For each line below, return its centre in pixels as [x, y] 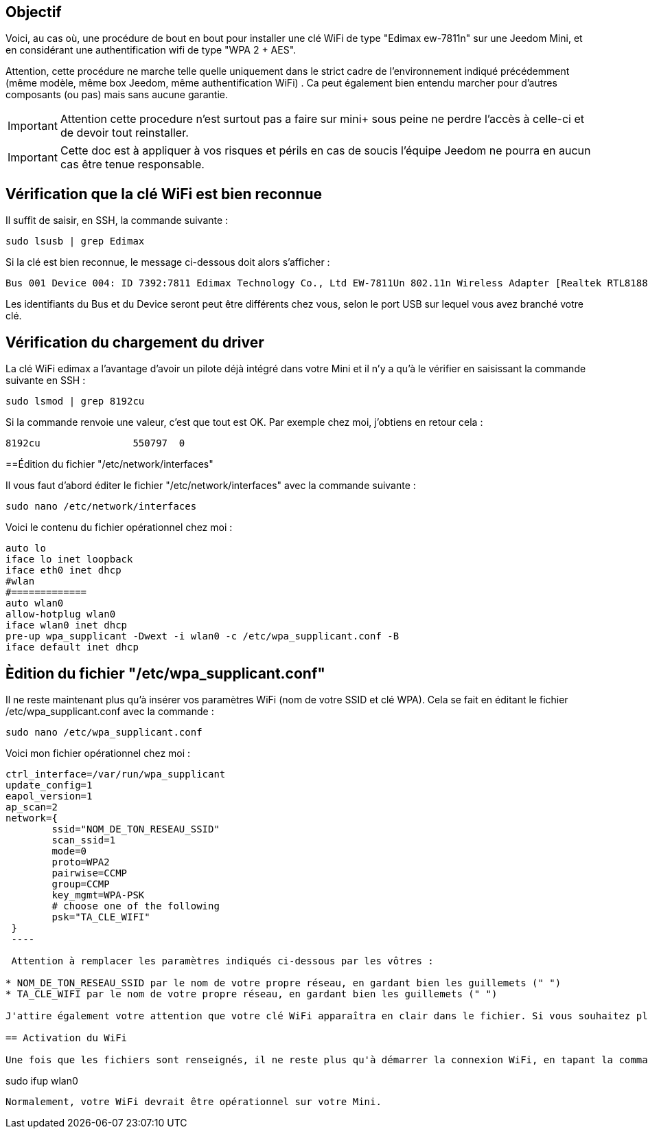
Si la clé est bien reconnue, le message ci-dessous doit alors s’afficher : [168, 262]
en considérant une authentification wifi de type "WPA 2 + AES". [151, 50]
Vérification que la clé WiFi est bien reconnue [164, 194]
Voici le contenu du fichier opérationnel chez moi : [119, 528]
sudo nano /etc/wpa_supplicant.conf [104, 732]
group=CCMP [81, 884]
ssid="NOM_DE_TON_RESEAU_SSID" [136, 829]
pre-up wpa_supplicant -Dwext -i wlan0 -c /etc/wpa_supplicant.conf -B [202, 636]
